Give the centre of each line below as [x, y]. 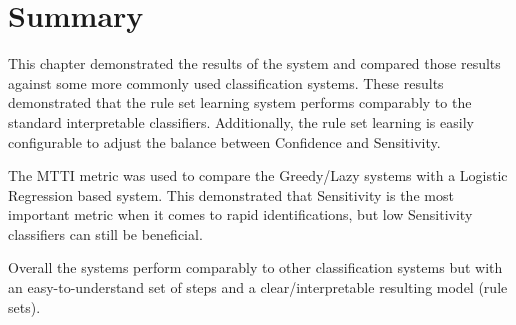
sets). [24, 306]
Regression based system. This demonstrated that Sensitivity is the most [231, 194]
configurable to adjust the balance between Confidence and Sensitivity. [224, 141]
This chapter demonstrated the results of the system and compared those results [254, 63]
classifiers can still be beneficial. [105, 233]
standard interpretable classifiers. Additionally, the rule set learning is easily [241, 121]
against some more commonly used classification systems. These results [226, 82]
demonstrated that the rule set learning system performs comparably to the [240, 102]
